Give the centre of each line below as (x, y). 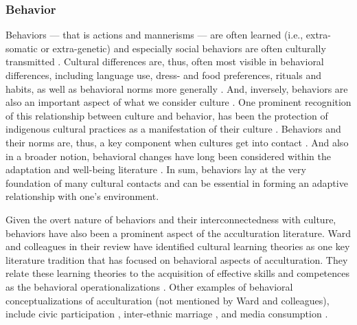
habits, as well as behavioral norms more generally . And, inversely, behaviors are (177, 88)
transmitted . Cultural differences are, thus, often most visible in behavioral (165, 61)
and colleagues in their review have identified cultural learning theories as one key (178, 246)
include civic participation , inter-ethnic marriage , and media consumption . (167, 314)
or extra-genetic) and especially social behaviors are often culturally (183, 48)
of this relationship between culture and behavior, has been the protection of (167, 115)
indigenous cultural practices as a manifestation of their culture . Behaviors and (173, 129)
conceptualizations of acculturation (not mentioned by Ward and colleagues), (168, 300)
